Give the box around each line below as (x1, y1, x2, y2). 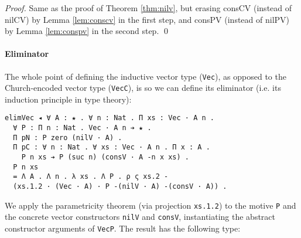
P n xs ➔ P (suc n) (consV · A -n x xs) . (21, 153, 189, 162)
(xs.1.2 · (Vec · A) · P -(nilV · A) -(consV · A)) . (13, 182, 227, 191)
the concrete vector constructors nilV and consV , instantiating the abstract (5, 210, 276, 223)
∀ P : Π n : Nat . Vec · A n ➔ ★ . (13, 124, 152, 132)
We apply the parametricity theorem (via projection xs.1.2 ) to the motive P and (5, 199, 296, 211)
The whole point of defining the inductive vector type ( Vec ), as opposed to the (5, 70, 286, 82)
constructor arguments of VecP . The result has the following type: (5, 222, 241, 234)
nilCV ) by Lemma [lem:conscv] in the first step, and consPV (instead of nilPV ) (5, 13, 290, 25)
